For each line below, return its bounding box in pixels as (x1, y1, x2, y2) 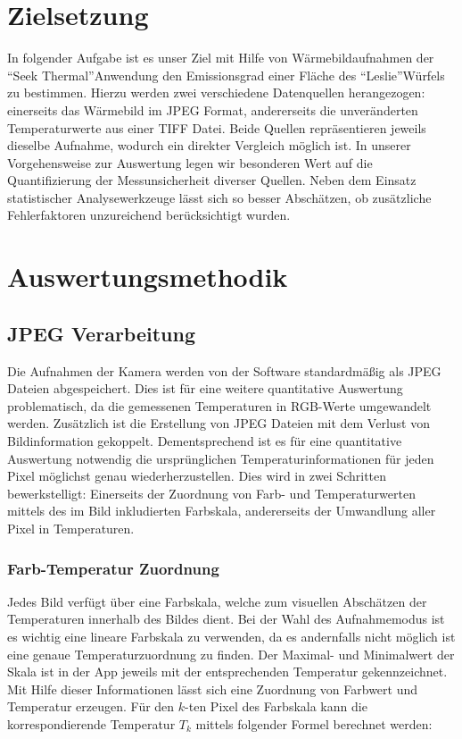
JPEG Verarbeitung (7, 319, 195, 347)
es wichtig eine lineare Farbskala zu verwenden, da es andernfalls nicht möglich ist (7, 626, 456, 645)
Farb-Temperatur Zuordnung (7, 557, 219, 579)
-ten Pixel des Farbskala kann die (185, 697, 367, 716)
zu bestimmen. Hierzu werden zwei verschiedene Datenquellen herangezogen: (7, 83, 425, 102)
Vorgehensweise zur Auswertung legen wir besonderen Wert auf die (7, 153, 373, 172)
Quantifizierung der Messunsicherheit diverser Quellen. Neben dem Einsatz (7, 171, 417, 189)
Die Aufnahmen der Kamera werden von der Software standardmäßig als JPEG (7, 361, 441, 380)
